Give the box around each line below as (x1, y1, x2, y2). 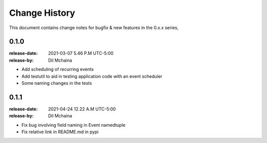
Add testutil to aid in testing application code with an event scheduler (21, 73, 163, 79)
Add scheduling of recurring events (21, 67, 94, 72)
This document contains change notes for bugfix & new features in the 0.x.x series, (9, 25, 179, 31)
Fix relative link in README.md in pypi (21, 129, 99, 135)
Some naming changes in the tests (21, 80, 92, 86)
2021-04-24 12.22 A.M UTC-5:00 (48, 106, 116, 112)
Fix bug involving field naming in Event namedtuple (21, 122, 126, 128)
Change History (9, 7, 75, 18)
